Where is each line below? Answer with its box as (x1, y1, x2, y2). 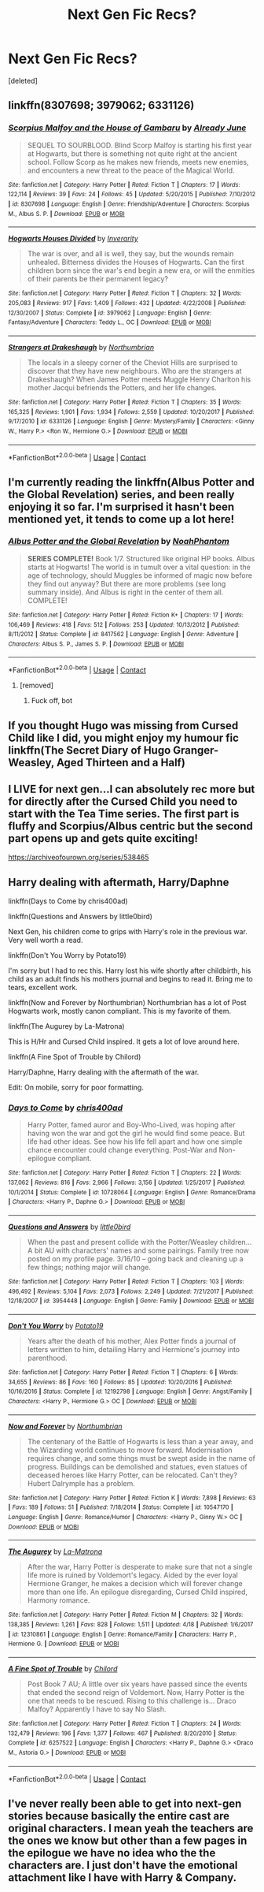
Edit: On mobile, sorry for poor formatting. (8, 1082, 144, 1093)
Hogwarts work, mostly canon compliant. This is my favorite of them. (8, 1007, 232, 1016)
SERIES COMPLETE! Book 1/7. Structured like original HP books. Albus (27, 553, 255, 563)
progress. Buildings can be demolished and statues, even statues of (27, 1462, 247, 1471)
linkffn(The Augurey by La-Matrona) (8, 1022, 125, 1031)
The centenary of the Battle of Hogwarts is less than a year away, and (27, 1436, 254, 1446)
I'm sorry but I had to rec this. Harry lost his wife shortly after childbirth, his (8, 966, 251, 975)
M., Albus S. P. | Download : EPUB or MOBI (8, 210, 125, 218)
